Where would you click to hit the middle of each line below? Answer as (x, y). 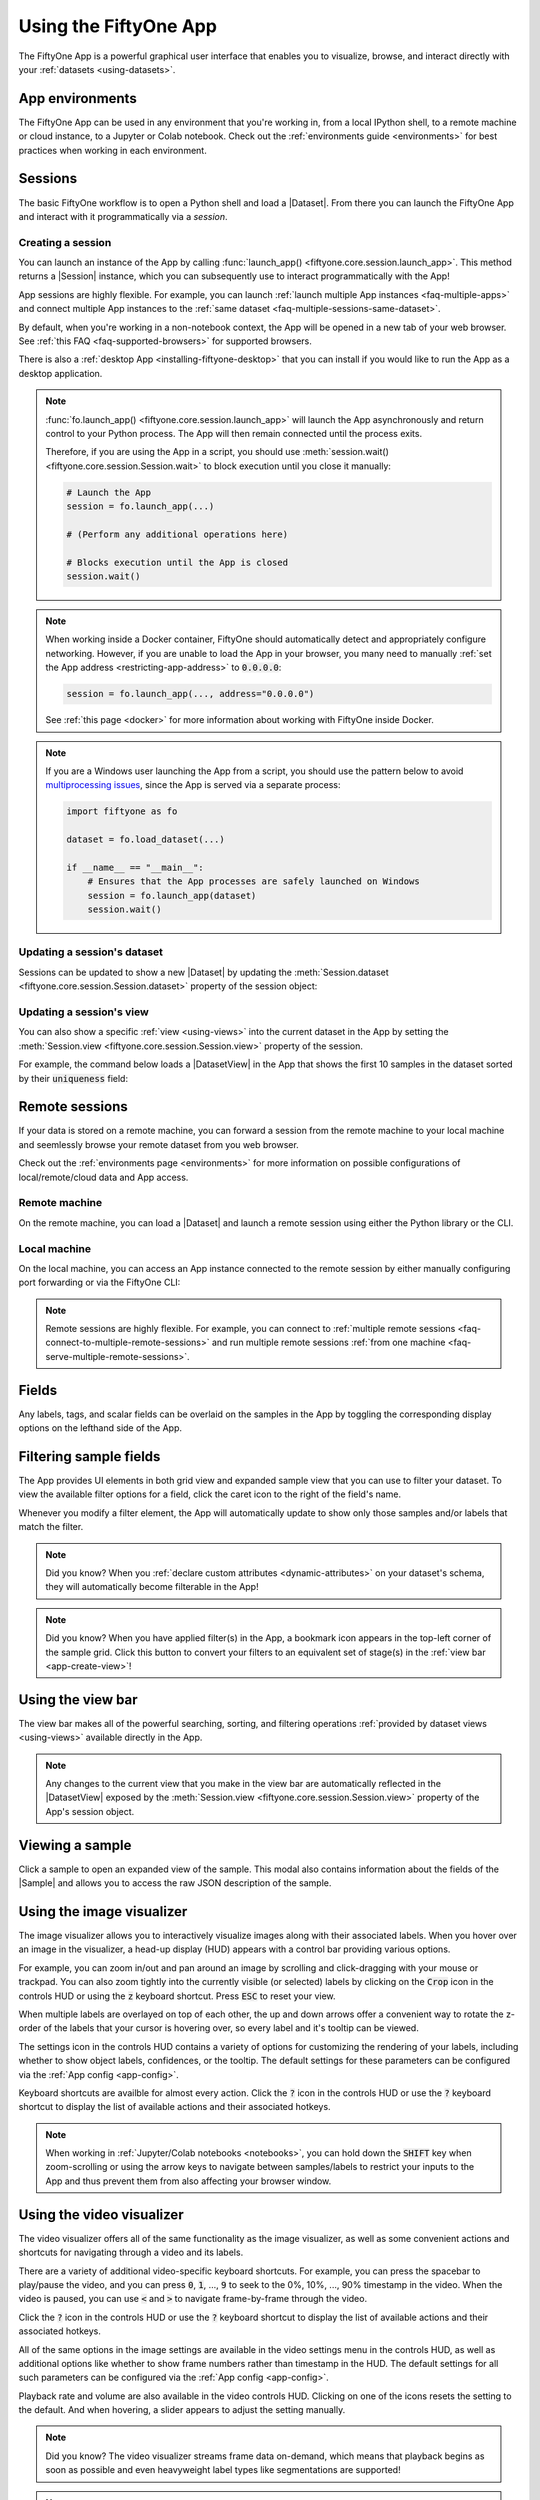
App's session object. (90, 1811)
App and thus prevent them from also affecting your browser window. (188, 2181)
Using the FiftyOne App (117, 26)
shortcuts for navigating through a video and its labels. (131, 2252)
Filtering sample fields (89, 1456)
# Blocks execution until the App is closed (177, 562)
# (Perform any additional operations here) (177, 534)
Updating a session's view (83, 1012)
